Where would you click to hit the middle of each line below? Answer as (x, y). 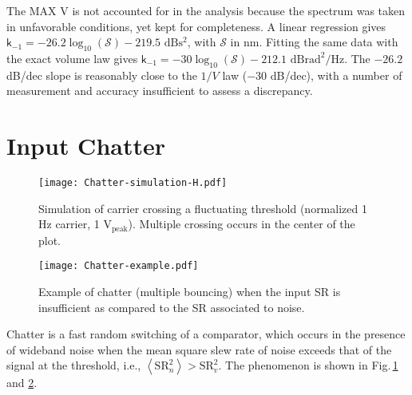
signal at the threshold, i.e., (74, 365)
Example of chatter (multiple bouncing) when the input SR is (190, 292)
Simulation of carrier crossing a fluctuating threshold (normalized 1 (203, 208)
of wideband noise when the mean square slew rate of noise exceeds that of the (199, 349)
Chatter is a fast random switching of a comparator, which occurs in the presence (206, 334)
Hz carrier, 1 (69, 224)
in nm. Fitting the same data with (314, 42)
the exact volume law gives (72, 58)
